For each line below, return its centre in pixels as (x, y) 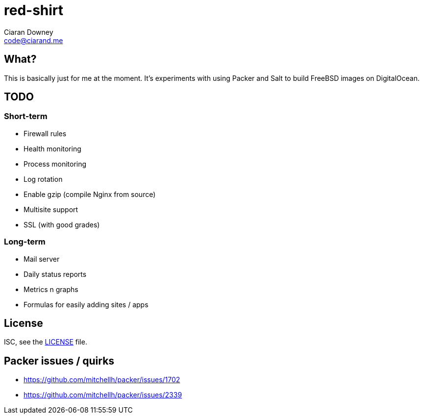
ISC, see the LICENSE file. (46, 342)
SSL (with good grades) (62, 224)
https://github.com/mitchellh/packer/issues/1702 (102, 380)
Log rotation (43, 179)
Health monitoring (52, 148)
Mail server (42, 259)
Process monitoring (55, 164)
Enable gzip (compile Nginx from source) (90, 194)
